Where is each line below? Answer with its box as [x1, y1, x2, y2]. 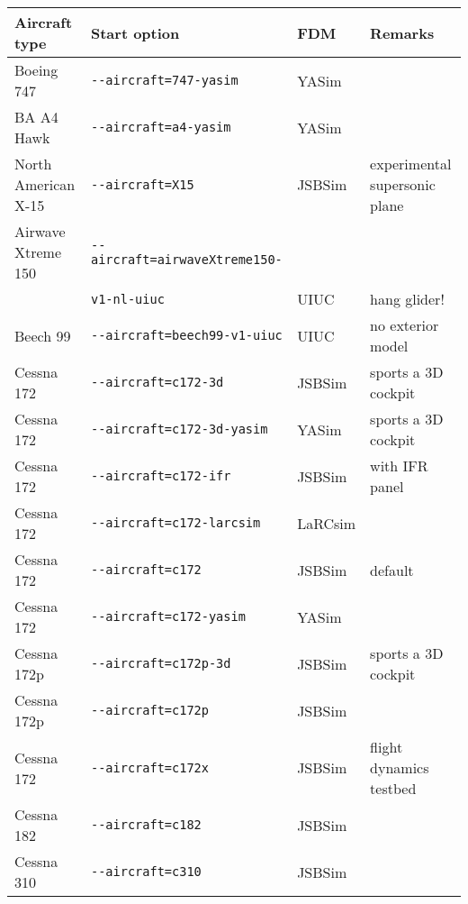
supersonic [370, 174, 436, 195]
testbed [370, 778, 417, 799]
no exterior [370, 315, 439, 335]
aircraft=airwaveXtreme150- [90, 251, 283, 267]
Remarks [370, 22, 435, 43]
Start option [90, 22, 180, 43]
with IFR [370, 455, 428, 476]
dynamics [370, 757, 429, 778]
